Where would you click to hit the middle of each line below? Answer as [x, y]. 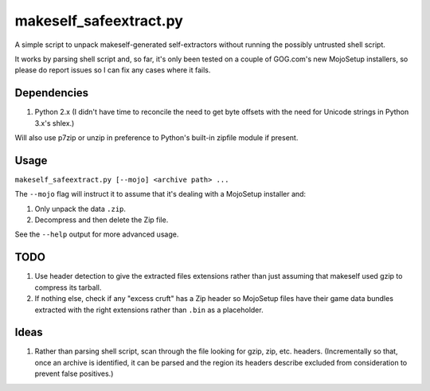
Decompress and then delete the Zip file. [102, 220]
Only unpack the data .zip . [80, 209]
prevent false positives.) [74, 373]
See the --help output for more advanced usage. [97, 234]
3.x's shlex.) [55, 123]
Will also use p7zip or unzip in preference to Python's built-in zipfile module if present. [156, 138]
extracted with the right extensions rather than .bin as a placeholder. [149, 310]
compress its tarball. [68, 287]
